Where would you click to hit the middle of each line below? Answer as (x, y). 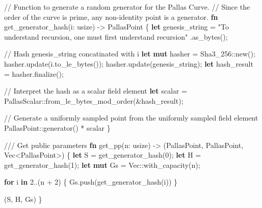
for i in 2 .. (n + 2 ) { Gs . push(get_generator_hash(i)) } (91, 182)
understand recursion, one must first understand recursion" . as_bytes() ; (116, 36)
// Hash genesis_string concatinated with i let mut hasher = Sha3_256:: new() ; (130, 54)
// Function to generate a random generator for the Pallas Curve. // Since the (127, 7)
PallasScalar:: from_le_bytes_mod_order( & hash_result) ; (94, 100)
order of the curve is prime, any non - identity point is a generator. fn (111, 17)
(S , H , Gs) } (23, 199)
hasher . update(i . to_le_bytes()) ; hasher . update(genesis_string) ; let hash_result (129, 63)
